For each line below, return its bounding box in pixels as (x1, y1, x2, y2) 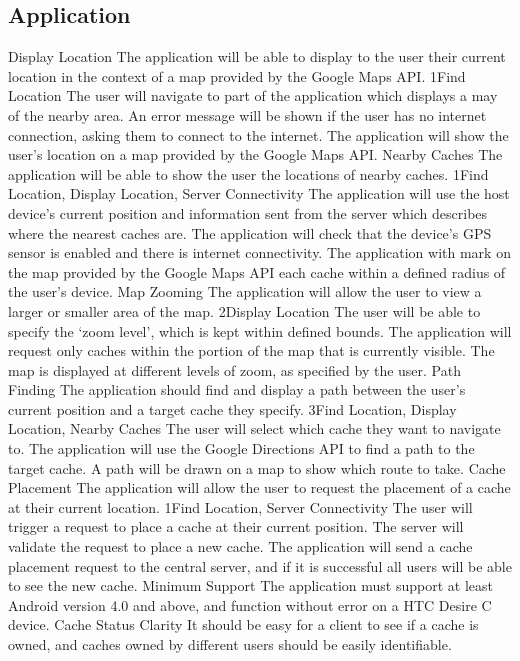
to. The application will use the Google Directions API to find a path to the (8, 438, 475, 459)
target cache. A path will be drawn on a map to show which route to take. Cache (8, 457, 506, 478)
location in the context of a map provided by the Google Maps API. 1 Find (8, 65, 466, 86)
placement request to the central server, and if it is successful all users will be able (8, 555, 512, 576)
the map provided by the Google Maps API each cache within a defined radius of (8, 261, 506, 282)
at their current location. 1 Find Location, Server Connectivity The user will (8, 496, 473, 517)
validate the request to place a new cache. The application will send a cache (8, 536, 473, 557)
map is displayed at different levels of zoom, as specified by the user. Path (8, 359, 461, 380)
